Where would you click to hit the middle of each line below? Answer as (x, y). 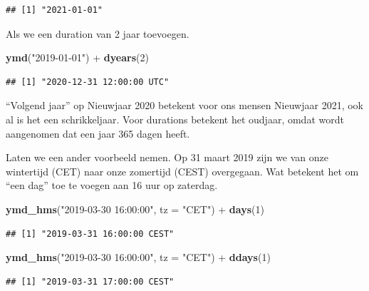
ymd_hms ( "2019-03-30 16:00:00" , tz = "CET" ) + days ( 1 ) (135, 209)
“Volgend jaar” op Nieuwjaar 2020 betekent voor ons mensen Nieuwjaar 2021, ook (184, 105)
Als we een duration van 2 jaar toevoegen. (98, 33)
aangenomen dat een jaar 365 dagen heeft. (98, 133)
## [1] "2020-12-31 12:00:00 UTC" (88, 82)
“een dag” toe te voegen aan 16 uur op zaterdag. (112, 185)
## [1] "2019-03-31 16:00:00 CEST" (90, 234)
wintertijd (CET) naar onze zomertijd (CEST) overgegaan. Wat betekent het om (182, 171)
